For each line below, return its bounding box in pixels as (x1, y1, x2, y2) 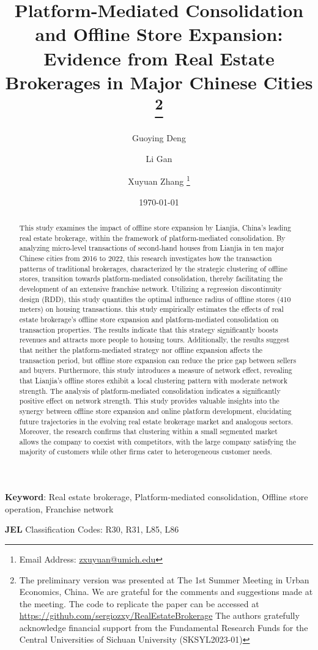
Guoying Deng (132, 131, 186, 144)
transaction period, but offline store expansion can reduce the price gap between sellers (19, 355, 297, 365)
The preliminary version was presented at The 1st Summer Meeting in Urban (19, 573, 309, 586)
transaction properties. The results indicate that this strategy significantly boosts (19, 324, 278, 334)
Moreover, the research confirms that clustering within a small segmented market (19, 426, 278, 437)
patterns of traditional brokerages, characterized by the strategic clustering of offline (19, 263, 287, 273)
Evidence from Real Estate (43, 45, 275, 70)
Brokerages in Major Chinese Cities (5, 69, 313, 94)
